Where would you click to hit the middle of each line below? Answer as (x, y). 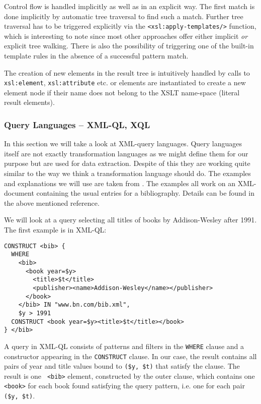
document (19, 193)
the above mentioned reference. (52, 203)
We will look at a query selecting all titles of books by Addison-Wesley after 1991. (130, 220)
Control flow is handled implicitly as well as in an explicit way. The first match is (129, 6)
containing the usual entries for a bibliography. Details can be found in (145, 193)
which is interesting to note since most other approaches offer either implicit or (126, 36)
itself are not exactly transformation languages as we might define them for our (126, 153)
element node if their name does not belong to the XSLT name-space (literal (122, 92)
